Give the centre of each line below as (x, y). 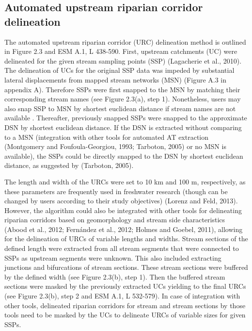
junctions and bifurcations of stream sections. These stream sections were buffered (126, 267)
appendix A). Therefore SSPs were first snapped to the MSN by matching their (122, 89)
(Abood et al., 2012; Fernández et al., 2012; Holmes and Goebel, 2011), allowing (124, 229)
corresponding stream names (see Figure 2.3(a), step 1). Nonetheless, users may (123, 99)
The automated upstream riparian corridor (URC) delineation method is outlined (125, 41)
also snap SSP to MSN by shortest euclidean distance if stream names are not (120, 108)
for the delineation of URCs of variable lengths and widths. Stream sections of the (126, 239)
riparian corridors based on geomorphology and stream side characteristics (115, 220)
